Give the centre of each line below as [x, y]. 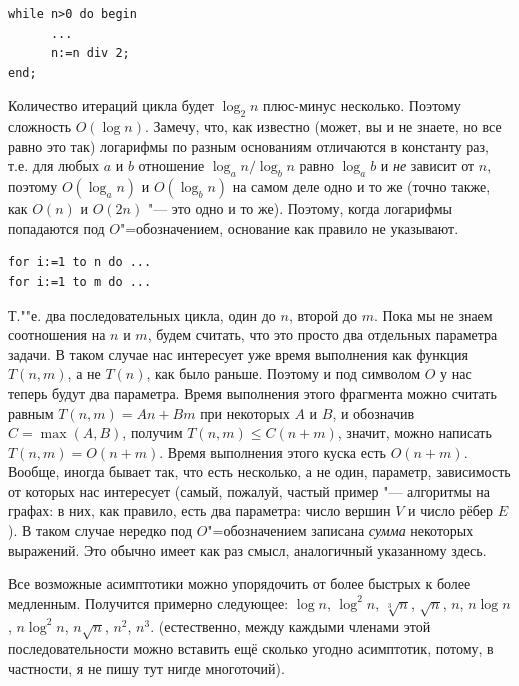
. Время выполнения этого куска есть [272, 451]
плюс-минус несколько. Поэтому [362, 105]
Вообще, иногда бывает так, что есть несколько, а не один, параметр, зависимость [259, 471]
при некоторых [245, 412]
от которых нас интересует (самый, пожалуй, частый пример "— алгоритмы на [249, 490]
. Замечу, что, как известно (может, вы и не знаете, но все [323, 126]
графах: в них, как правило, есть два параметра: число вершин [199, 510]
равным [31, 412]
